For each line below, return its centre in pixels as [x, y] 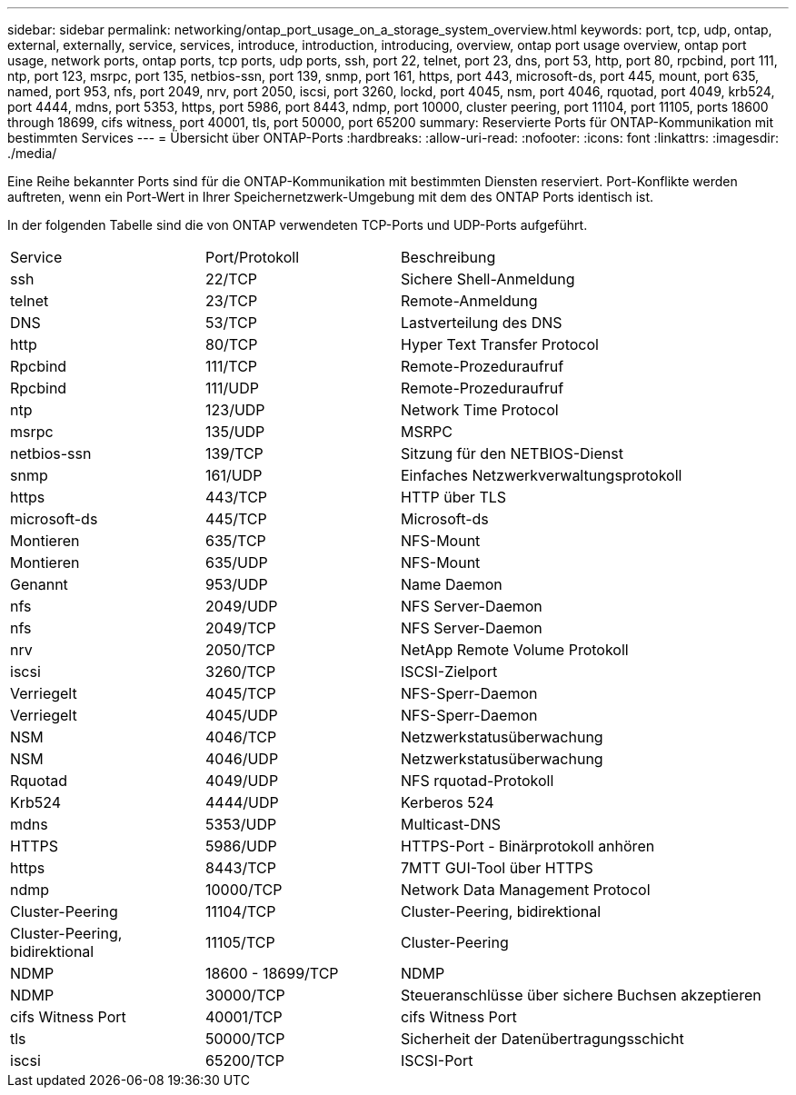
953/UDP [237, 584]
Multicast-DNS [451, 824]
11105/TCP [240, 942]
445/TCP [236, 519]
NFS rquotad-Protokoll [478, 781]
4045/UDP [242, 715]
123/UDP [235, 410]
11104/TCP [241, 911]
